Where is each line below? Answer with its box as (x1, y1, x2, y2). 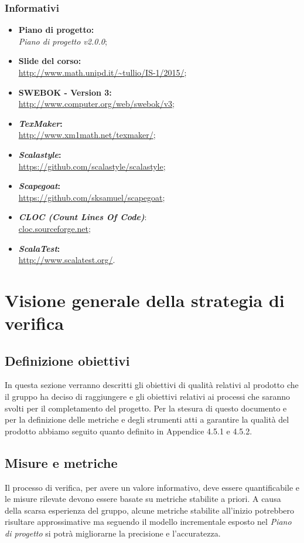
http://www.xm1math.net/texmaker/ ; (18, 129, 156, 141)
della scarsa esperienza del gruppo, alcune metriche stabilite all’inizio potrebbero (5, 504, 295, 516)
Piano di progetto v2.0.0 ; (18, 35, 107, 47)
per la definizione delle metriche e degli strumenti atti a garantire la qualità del (5, 413, 289, 426)
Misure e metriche (5, 453, 118, 471)
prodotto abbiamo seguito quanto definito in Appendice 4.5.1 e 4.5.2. (5, 424, 252, 437)
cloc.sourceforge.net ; (18, 222, 91, 234)
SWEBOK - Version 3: (18, 86, 112, 98)
